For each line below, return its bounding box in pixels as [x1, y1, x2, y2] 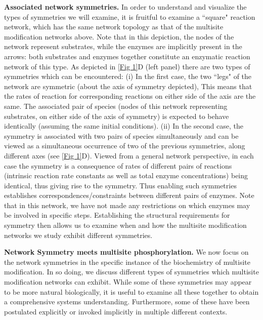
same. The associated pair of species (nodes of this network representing [4, 100, 228, 111]
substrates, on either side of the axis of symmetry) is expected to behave [4, 110, 229, 121]
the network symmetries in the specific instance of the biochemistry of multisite [4, 256, 251, 267]
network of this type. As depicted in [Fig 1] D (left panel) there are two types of [4, 61, 250, 71]
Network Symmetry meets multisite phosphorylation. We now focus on [4, 247, 249, 257]
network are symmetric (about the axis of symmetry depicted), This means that [4, 81, 252, 91]
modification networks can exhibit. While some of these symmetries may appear [4, 276, 252, 287]
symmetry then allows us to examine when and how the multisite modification [4, 220, 247, 230]
